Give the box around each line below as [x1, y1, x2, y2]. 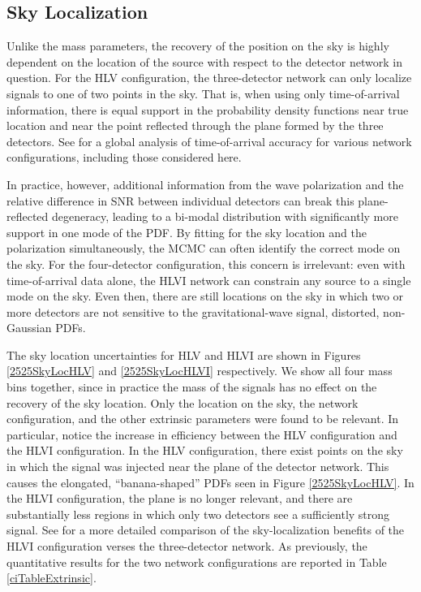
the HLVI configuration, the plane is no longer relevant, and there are [6, 490, 353, 507]
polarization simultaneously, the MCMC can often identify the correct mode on [6, 240, 401, 257]
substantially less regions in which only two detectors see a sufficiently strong [6, 505, 390, 522]
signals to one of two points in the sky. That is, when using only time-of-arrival [6, 84, 400, 102]
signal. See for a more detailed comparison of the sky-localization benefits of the [6, 521, 405, 538]
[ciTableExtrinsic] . [6, 569, 97, 586]
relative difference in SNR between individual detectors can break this [6, 192, 354, 209]
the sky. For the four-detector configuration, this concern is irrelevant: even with [6, 255, 406, 272]
